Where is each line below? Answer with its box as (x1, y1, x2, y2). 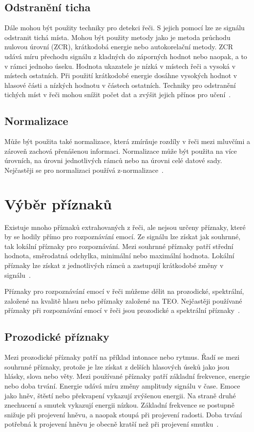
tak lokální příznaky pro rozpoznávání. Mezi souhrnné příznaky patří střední (4, 241, 233, 251)
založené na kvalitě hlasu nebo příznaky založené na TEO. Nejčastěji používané (4, 295, 242, 306)
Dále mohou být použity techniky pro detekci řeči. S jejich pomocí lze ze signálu (4, 22, 245, 33)
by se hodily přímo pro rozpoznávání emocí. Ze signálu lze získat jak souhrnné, (4, 231, 241, 242)
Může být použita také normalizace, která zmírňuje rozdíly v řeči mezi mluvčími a (4, 136, 250, 146)
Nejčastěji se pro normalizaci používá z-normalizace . (4, 165, 164, 175)
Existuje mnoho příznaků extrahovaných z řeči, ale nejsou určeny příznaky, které (4, 222, 246, 232)
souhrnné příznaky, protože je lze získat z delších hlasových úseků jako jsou (4, 361, 230, 371)
